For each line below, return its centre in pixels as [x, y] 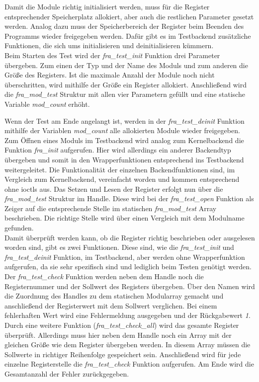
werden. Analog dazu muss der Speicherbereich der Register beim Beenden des [124, 26]
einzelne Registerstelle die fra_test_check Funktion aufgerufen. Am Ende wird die [129, 364]
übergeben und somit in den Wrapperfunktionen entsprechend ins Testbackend [124, 159]
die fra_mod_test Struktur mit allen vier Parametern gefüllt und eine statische [125, 94]
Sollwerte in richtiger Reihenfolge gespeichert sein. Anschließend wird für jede [123, 354]
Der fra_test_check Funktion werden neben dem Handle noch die [104, 276]
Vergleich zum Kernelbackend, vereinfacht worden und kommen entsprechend [122, 179]
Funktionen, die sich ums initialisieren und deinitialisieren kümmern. [109, 45]
